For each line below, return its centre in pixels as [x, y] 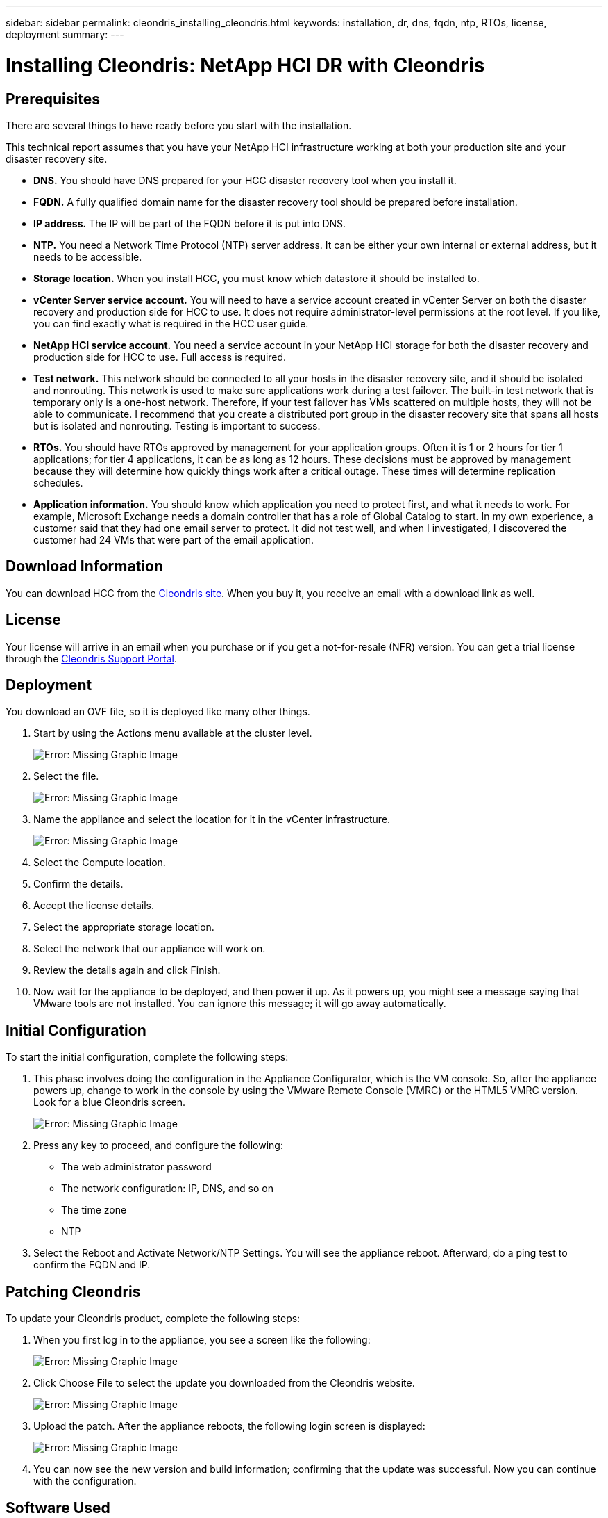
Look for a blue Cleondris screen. [110, 1102]
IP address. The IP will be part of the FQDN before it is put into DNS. [190, 223]
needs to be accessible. [88, 256]
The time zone [94, 1210]
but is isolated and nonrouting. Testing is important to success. [177, 425]
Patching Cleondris [73, 1291]
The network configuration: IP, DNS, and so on [167, 1189]
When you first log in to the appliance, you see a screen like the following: [202, 1340]
